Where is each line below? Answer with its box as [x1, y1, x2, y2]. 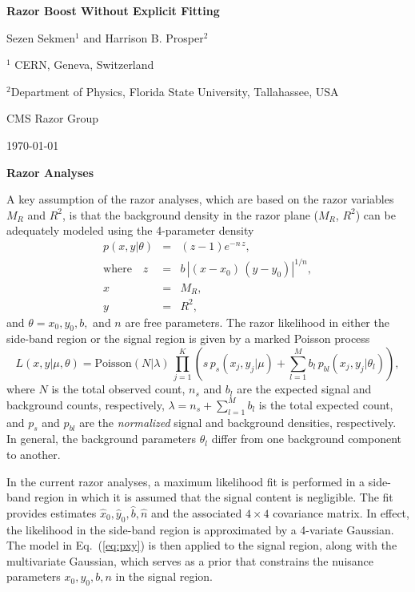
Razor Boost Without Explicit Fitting [6, 2, 220, 18]
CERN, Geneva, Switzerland [14, 56, 154, 73]
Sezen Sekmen [6, 29, 75, 46]
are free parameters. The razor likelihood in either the [125, 313, 389, 330]
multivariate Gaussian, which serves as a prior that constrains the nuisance [6, 552, 374, 569]
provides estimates [6, 504, 97, 521]
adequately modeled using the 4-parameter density [6, 222, 254, 239]
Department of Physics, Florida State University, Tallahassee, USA [10, 83, 339, 99]
